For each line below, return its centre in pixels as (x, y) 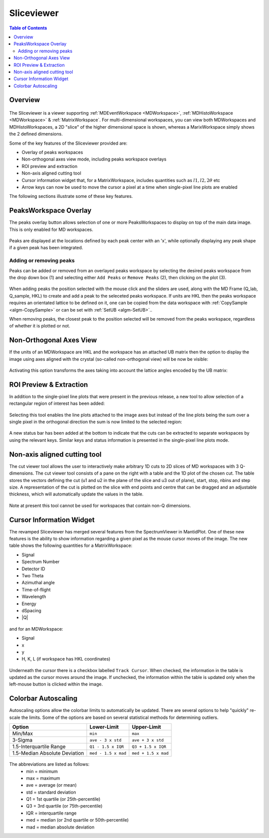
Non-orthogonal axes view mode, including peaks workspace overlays (94, 159)
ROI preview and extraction (50, 166)
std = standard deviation (51, 792)
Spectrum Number (41, 562)
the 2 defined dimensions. (36, 134)
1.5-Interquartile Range (39, 747)
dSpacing (32, 610)
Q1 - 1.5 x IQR (107, 747)
